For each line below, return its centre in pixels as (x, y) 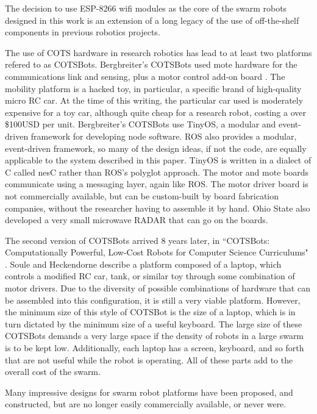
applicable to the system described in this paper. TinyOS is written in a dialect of (158, 160)
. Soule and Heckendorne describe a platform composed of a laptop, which (143, 264)
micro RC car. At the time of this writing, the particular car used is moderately (154, 100)
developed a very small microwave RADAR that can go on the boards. (137, 220)
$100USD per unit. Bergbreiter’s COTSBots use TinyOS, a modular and (141, 124)
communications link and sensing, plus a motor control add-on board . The (145, 76)
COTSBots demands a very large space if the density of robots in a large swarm (155, 336)
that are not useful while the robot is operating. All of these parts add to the (149, 359)
